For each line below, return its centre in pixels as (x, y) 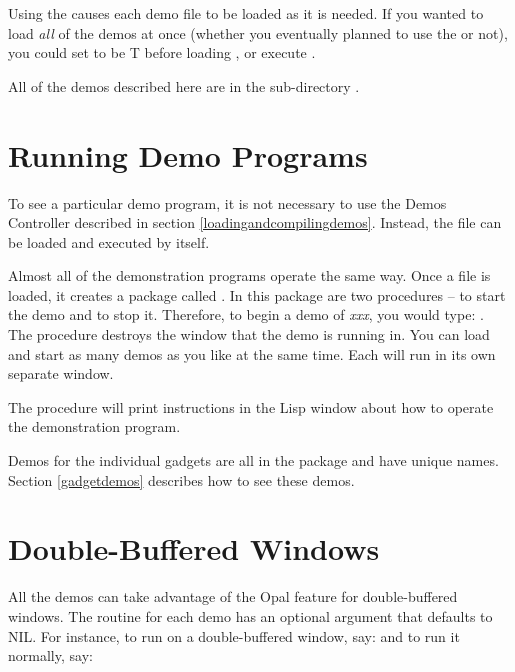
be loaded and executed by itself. (109, 241)
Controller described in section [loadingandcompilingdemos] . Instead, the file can (255, 222)
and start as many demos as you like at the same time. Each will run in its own (252, 353)
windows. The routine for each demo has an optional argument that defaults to (250, 615)
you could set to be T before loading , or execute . (162, 52)
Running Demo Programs (188, 154)
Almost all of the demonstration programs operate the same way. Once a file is (249, 275)
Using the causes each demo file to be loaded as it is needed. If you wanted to (246, 13)
